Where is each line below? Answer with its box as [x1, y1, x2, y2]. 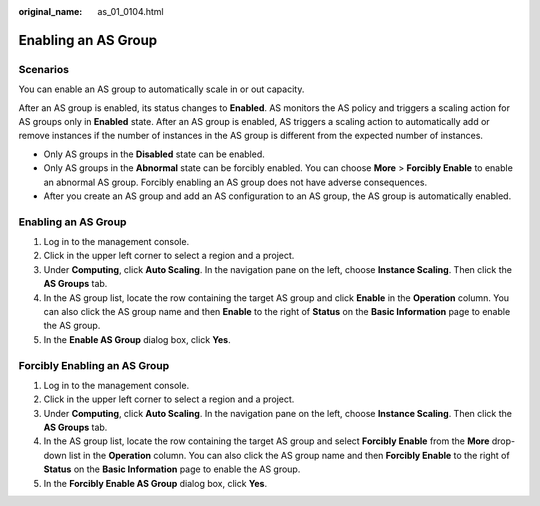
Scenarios [18, 62, 70, 76]
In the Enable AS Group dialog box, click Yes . [43, 333, 231, 345]
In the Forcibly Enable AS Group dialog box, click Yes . [43, 477, 268, 489]
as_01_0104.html [97, 6, 164, 17]
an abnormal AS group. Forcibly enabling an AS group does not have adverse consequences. [43, 176, 428, 188]
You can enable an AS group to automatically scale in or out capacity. [18, 83, 305, 95]
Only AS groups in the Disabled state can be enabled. [43, 148, 265, 160]
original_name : [18, 6, 83, 17]
